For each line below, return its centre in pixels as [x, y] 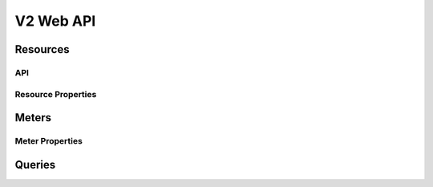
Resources [42, 49]
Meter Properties [49, 141]
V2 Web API [55, 21]
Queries [35, 165]
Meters [33, 118]
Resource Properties [56, 94]
